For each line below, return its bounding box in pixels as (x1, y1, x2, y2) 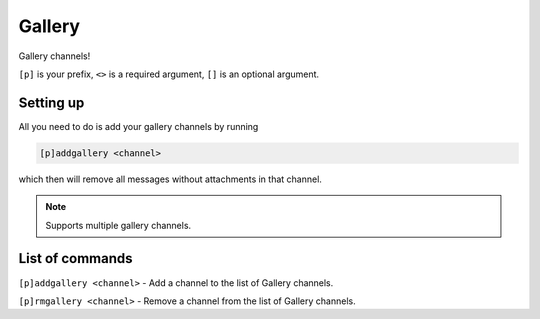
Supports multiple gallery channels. (45, 219, 192, 231)
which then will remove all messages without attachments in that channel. (18, 173, 322, 185)
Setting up (18, 94, 85, 111)
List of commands (18, 250, 134, 267)
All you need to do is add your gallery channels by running (18, 120, 259, 132)
